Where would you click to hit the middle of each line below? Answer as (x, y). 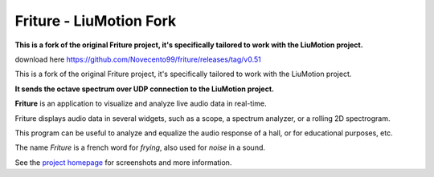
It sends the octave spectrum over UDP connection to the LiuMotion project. (145, 89)
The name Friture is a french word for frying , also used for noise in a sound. (140, 147)
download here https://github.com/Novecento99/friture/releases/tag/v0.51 (138, 59)
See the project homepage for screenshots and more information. (123, 162)
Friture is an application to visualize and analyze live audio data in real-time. (141, 103)
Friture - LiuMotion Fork (96, 21)
